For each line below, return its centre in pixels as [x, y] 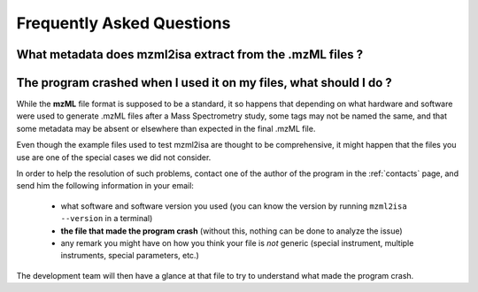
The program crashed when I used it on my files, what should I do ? [204, 83]
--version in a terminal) [107, 219]
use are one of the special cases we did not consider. [114, 157]
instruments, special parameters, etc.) [130, 256]
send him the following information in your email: [105, 186]
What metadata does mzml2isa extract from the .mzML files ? [189, 54]
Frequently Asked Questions [123, 23]
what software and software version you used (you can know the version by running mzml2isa [234, 206]
